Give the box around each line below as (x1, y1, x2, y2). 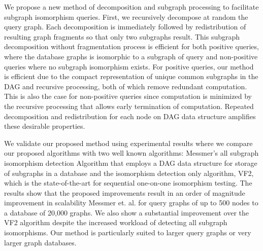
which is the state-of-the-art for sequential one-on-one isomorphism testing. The (4, 177, 252, 188)
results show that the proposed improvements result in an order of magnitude (4, 187, 245, 198)
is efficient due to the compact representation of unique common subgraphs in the (4, 71, 258, 82)
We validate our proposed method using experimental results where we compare (4, 137, 253, 148)
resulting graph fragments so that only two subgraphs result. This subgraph (4, 31, 240, 42)
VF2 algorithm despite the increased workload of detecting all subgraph (4, 217, 227, 228)
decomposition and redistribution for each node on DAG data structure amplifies (4, 111, 256, 121)
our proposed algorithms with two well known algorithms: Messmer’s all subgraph (4, 148, 259, 158)
